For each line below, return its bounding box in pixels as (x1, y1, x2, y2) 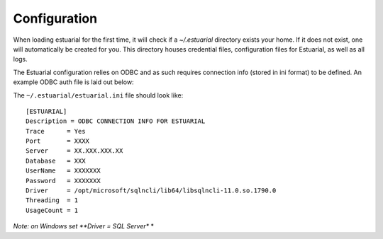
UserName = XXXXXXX (26, 167, 101, 175)
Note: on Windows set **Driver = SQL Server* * (13, 222, 155, 231)
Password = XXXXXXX (26, 177, 101, 185)
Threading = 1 (26, 197, 79, 204)
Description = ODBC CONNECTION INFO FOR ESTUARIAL (26, 117, 206, 125)
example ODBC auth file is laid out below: (13, 78, 134, 86)
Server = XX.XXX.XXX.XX (26, 147, 123, 155)
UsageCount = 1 (26, 206, 79, 214)
